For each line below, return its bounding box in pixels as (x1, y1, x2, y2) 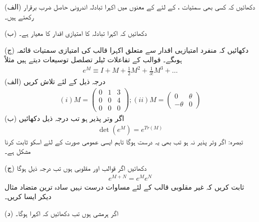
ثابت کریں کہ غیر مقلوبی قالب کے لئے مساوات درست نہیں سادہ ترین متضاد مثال (4, 181, 245, 192)
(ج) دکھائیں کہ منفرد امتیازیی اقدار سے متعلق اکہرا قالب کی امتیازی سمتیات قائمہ (4, 44, 249, 55)
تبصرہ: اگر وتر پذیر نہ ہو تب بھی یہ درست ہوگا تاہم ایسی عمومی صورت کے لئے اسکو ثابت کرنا (4, 136, 243, 146)
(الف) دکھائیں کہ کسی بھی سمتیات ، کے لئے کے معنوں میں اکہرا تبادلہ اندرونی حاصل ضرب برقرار (4, 1, 256, 11)
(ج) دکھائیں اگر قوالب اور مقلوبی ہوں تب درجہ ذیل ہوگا (4, 162, 147, 173)
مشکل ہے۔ (4, 146, 31, 156)
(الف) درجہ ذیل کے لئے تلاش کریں (4, 76, 106, 87)
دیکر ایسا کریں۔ (4, 191, 51, 202)
